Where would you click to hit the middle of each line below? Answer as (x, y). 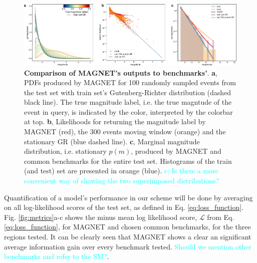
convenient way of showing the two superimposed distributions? (122, 181)
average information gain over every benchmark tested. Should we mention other (128, 246)
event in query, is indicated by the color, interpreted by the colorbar (128, 111)
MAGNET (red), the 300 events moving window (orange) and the (125, 131)
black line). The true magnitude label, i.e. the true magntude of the (128, 102)
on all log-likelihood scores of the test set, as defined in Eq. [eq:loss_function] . (124, 207)
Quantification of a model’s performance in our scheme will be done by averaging (128, 197)
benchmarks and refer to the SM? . (57, 256)
